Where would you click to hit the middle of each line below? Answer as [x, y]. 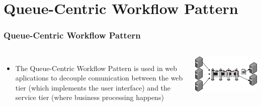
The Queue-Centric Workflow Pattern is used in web [96, 68]
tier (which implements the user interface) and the [93, 87]
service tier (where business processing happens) [90, 97]
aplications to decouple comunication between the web [99, 78]
